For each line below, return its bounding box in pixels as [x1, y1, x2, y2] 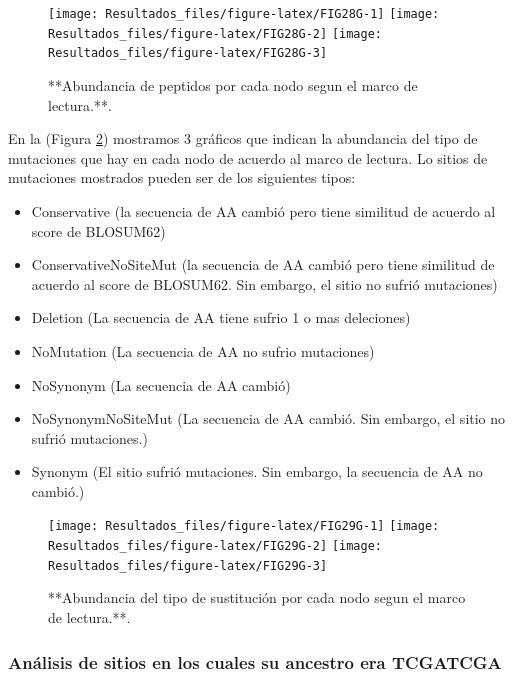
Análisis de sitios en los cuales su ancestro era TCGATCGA [8, 649, 502, 674]
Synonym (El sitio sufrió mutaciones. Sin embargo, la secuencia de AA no [31, 461, 483, 482]
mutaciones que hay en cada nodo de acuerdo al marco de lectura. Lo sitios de [8, 147, 488, 168]
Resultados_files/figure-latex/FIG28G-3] [48, 46, 328, 61]
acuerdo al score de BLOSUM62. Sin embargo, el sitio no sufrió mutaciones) [31, 273, 498, 294]
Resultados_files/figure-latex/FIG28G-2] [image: [48, 26, 382, 41]
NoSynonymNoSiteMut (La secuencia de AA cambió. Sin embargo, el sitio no [31, 408, 506, 429]
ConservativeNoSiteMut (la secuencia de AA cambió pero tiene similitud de [31, 254, 495, 275]
